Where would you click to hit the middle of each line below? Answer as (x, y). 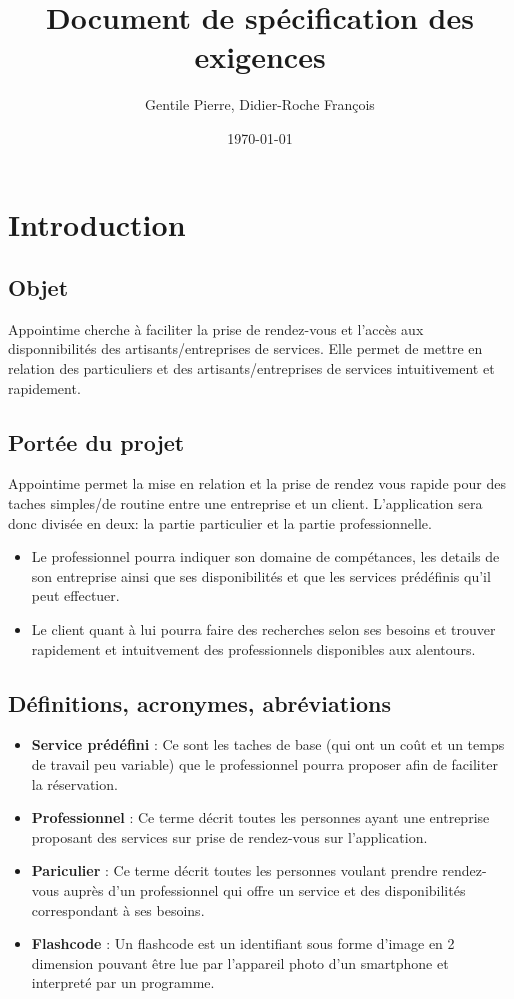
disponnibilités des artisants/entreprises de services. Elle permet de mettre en (245, 348)
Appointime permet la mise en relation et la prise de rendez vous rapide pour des (257, 483)
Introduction (97, 223)
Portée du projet (96, 441)
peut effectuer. (75, 595)
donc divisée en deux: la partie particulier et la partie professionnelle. (220, 522)
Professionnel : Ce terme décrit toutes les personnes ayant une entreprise (260, 817)
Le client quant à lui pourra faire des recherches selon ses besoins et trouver (263, 629)
